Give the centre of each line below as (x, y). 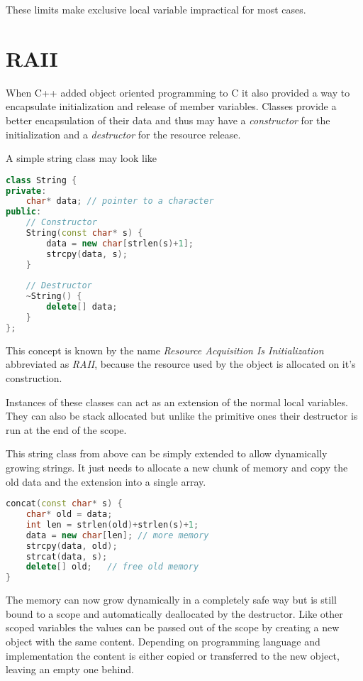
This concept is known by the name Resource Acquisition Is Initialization (165, 350)
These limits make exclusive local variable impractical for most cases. (156, 9)
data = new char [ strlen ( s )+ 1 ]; (120, 243)
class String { (41, 180)
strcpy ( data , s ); (87, 254)
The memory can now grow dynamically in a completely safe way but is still (171, 600)
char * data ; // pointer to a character (120, 201)
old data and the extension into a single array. (106, 481)
